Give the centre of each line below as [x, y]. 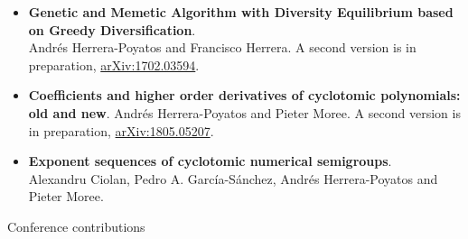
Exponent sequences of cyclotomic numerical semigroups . [210, 161]
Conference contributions [76, 226]
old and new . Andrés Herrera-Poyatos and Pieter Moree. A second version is [244, 112]
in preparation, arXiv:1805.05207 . [121, 130]
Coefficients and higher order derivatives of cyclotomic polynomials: [244, 95]
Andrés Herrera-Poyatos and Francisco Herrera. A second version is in [222, 47]
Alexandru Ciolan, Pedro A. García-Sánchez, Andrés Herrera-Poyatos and [233, 178]
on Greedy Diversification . [112, 29]
